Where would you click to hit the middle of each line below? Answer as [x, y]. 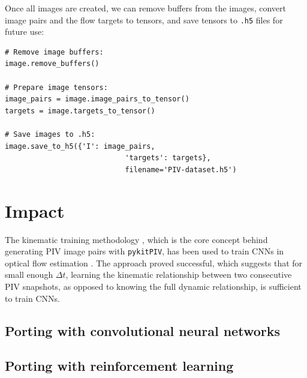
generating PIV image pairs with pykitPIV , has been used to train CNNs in [145, 251]
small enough [29, 274]
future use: [25, 31]
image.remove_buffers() [52, 64]
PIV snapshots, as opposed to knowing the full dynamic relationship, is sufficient [153, 286]
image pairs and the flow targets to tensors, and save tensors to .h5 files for [144, 19]
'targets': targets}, [168, 158]
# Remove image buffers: [54, 52]
